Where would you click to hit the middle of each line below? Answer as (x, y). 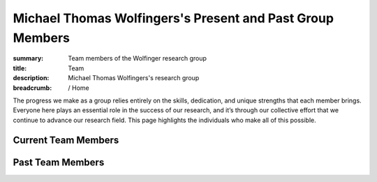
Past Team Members (59, 162)
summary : (28, 59)
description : (31, 78)
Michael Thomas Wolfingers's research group (134, 78)
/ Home (79, 88)
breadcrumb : (32, 88)
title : (20, 68)
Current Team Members (66, 140)
